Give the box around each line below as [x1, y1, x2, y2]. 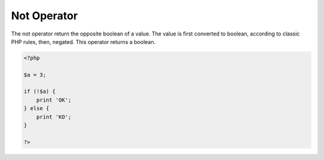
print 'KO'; [36, 113, 72, 120]
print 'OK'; [36, 96, 72, 103]
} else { [23, 105, 50, 112]
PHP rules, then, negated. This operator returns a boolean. [11, 38, 156, 45]
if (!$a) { [23, 88, 56, 95]
